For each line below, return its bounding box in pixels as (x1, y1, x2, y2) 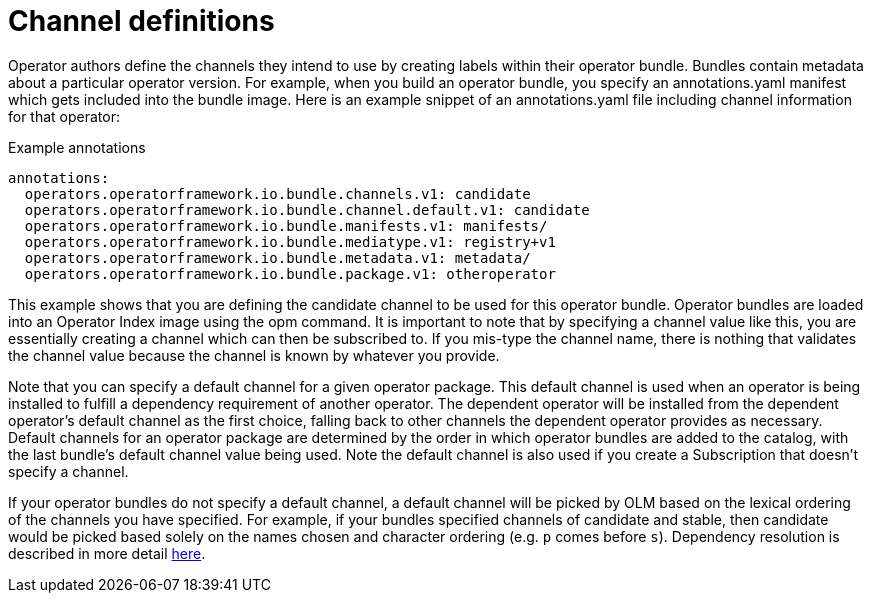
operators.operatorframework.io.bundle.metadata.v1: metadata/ (24, 249, 531, 266)
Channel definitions (8, 4, 275, 38)
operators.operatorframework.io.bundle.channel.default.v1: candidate (24, 201, 590, 218)
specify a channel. (8, 462, 129, 480)
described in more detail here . (8, 544, 206, 562)
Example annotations (8, 138, 146, 156)
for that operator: (8, 107, 121, 125)
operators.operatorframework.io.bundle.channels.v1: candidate (24, 185, 531, 202)
